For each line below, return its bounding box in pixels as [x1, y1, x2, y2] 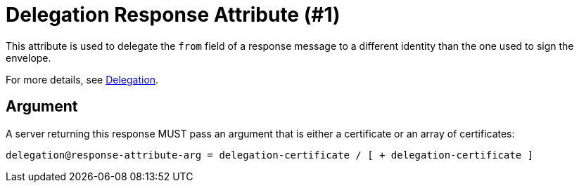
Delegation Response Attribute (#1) [6, 3, 341, 27]
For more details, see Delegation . [6, 73, 159, 86]
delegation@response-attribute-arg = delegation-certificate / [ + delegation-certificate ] [6, 149, 534, 161]
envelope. [6, 51, 51, 64]
